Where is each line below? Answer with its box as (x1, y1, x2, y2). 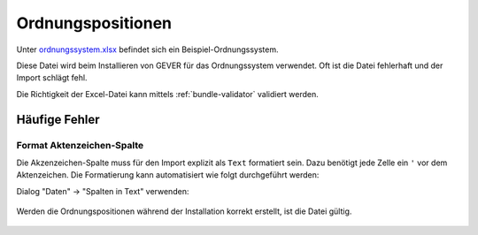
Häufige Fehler (16, 111, 100, 127)
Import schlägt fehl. (16, 72, 88, 83)
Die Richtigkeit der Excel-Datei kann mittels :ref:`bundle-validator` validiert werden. (16, 88, 319, 99)
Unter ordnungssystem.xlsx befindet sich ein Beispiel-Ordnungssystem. (16, 44, 279, 55)
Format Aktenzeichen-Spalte (16, 139, 144, 151)
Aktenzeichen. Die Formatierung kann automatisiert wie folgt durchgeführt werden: (16, 170, 320, 180)
